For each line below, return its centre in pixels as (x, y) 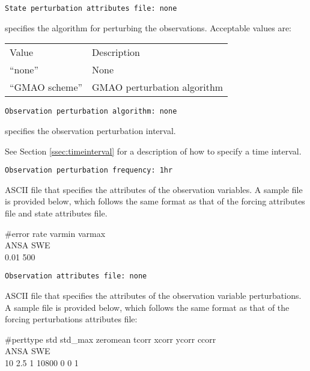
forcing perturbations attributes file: (71, 319)
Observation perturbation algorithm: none (91, 112)
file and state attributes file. (56, 213)
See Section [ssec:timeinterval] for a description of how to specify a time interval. (153, 151)
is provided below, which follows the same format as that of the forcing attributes (155, 201)
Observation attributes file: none (76, 276)
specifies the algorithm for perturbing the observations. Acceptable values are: (148, 27)
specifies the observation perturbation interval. (90, 130)
